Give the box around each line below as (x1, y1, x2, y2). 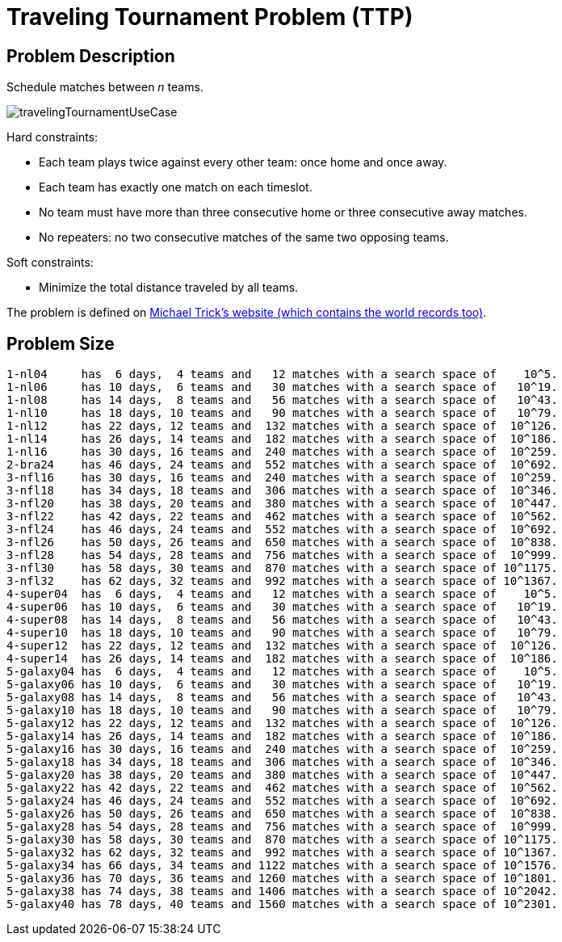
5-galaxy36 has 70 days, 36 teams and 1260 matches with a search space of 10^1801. (6, 872, 558, 885)
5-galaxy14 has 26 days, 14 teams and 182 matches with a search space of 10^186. (6, 730, 558, 743)
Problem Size (6, 333, 115, 354)
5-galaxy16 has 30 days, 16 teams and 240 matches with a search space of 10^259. (6, 742, 558, 756)
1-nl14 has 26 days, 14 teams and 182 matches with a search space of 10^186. (6, 432, 558, 446)
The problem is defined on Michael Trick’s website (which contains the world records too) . (6, 305, 487, 320)
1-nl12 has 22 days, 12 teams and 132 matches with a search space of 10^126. (6, 419, 558, 433)
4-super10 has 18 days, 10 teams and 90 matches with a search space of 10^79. (6, 626, 558, 640)
